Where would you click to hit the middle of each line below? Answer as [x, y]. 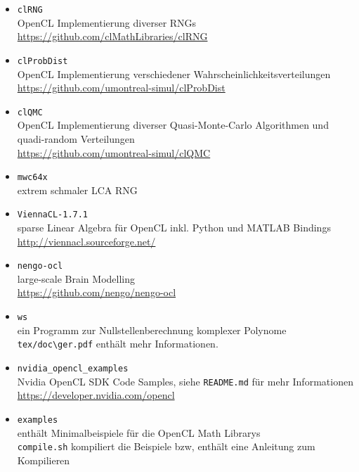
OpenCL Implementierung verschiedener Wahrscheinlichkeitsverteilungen [174, 74]
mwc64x [32, 178]
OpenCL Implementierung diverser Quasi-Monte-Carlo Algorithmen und [173, 125]
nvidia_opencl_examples [73, 368]
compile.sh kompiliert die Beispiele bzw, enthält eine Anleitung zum [166, 446]
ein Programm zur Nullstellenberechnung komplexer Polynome [152, 330]
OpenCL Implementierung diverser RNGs [107, 22]
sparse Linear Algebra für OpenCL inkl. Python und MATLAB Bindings [174, 228]
